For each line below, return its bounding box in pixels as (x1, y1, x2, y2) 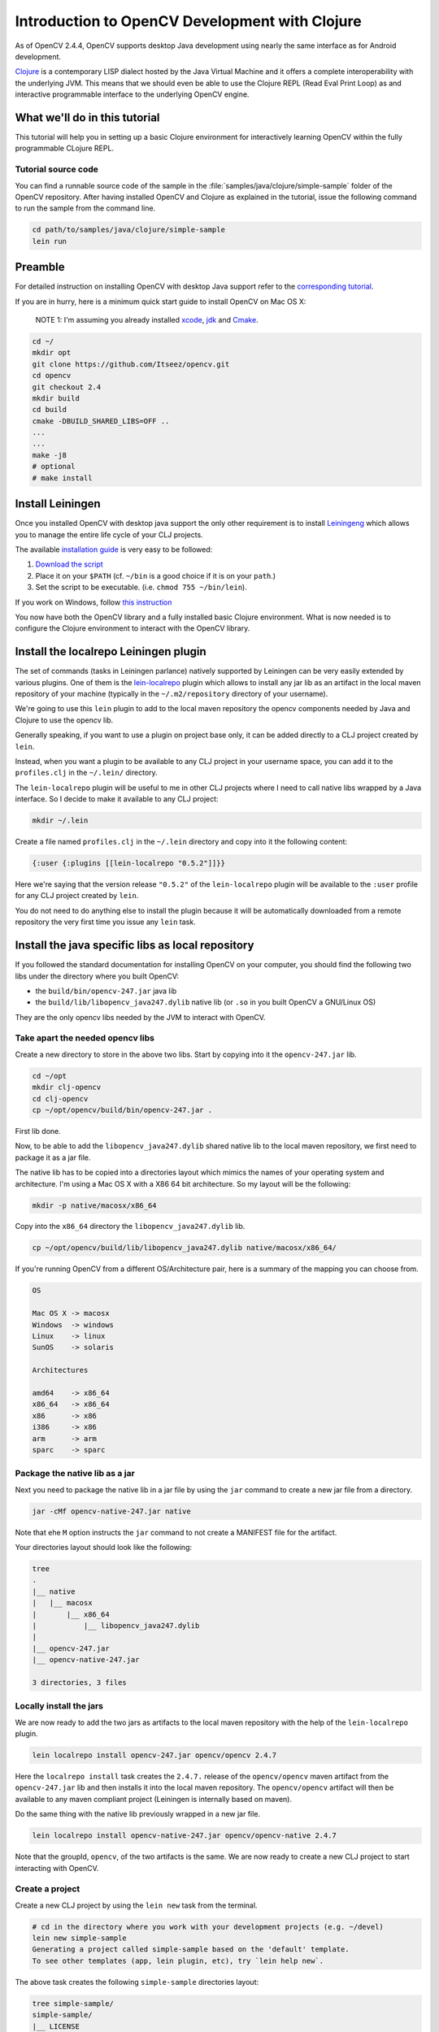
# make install (32, 473, 93, 483)
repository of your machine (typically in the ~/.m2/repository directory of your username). (15, 688, 328, 698)
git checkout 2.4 (32, 382, 102, 392)
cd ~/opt (32, 1071, 67, 1080)
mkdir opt (32, 348, 72, 358)
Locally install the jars (15, 1700, 104, 1712)
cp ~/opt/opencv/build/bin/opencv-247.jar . (32, 1105, 213, 1114)
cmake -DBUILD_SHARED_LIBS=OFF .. (32, 416, 170, 426)
